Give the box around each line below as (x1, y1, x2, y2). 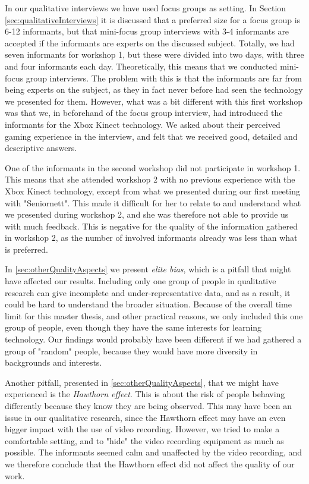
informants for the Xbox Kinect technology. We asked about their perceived (5, 118, 280, 130)
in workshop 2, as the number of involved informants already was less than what (5, 231, 298, 244)
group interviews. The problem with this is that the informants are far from (26, 71, 302, 84)
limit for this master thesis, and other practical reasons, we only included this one (5, 309, 303, 322)
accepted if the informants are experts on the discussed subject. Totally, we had (5, 36, 295, 49)
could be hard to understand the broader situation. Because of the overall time (5, 298, 292, 310)
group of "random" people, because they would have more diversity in (5, 344, 258, 357)
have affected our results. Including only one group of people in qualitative (5, 275, 276, 287)
